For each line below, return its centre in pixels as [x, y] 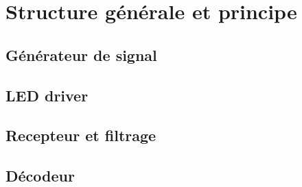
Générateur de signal [81, 54]
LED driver [47, 95]
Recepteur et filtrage [81, 135]
